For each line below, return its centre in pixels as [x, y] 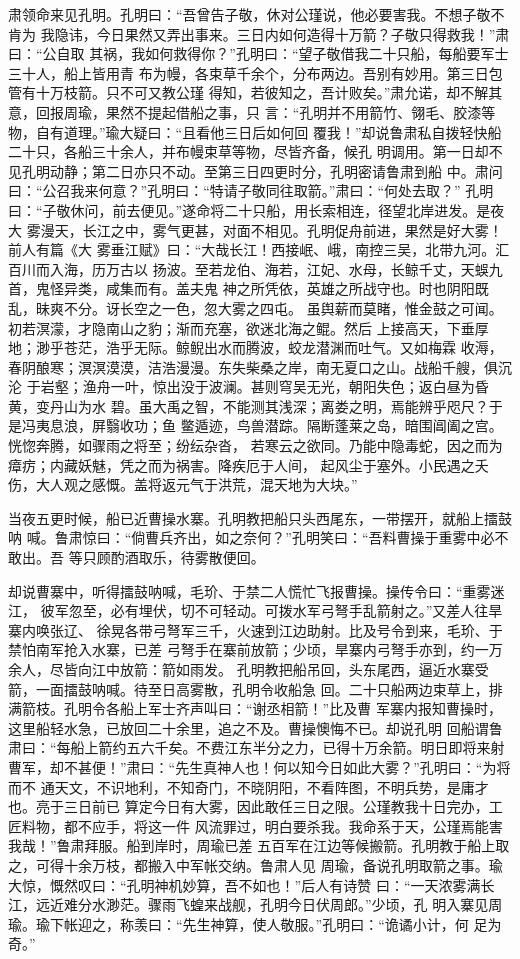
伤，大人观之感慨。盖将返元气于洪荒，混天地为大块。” [183, 484]
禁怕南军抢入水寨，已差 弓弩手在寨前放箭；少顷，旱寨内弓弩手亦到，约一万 [255, 649]
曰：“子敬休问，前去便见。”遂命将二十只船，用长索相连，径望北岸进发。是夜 [256, 209]
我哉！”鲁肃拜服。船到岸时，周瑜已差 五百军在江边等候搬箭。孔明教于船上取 [259, 845]
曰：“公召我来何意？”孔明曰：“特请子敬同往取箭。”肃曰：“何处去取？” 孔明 [251, 190]
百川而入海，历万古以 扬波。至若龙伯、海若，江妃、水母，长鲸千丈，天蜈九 [255, 268]
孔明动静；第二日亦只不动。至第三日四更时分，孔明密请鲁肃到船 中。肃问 [262, 170]
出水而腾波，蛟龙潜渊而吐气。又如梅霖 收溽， [353, 347]
